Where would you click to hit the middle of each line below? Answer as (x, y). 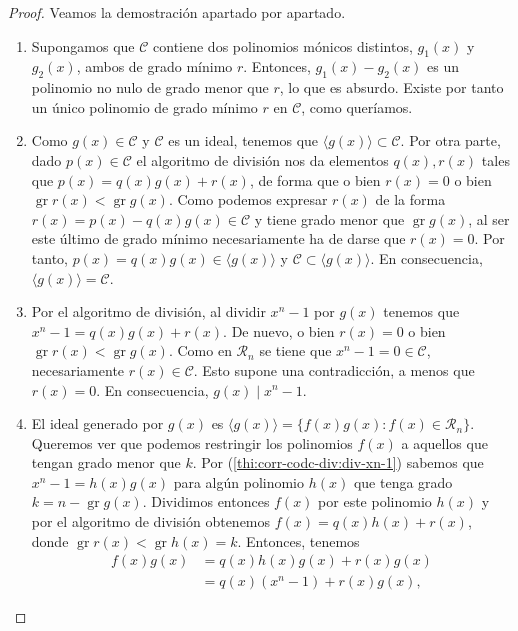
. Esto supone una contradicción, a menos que (334, 369)
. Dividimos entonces (206, 501)
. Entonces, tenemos (298, 540)
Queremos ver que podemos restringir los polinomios (192, 442)
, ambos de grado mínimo (154, 66)
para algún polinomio (239, 481)
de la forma (410, 199)
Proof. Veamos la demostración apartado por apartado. (177, 12)
